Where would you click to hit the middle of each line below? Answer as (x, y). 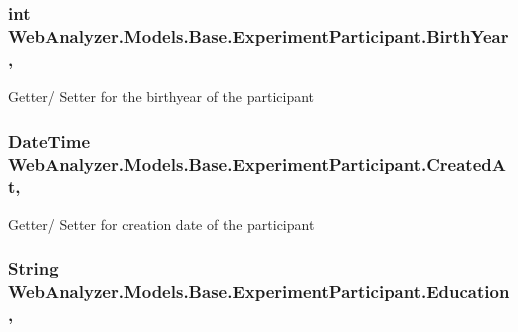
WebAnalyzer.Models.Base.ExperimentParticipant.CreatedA (257, 163)
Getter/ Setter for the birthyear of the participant (161, 96)
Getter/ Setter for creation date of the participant (161, 223)
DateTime (49, 140)
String (33, 268)
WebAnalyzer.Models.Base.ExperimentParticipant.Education (259, 291)
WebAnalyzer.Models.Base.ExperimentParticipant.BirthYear (258, 35)
